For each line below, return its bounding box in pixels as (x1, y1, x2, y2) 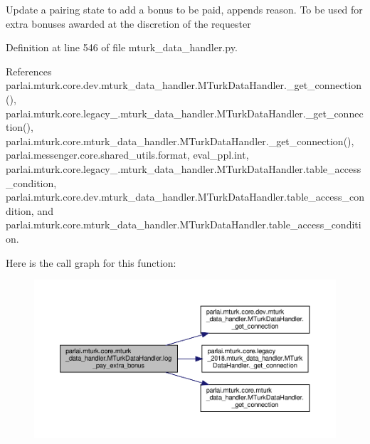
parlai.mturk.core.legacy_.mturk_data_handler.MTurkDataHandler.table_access (6, 161, 361, 176)
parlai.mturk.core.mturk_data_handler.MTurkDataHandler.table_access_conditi (6, 217, 361, 232)
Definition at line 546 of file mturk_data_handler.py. (6, 40, 238, 55)
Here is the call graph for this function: (6, 255, 176, 270)
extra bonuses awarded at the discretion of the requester (6, 16, 251, 31)
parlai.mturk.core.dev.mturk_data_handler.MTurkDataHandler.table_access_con (6, 189, 364, 204)
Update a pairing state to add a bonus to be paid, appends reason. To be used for (6, 2, 363, 16)
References (6, 63, 52, 78)
